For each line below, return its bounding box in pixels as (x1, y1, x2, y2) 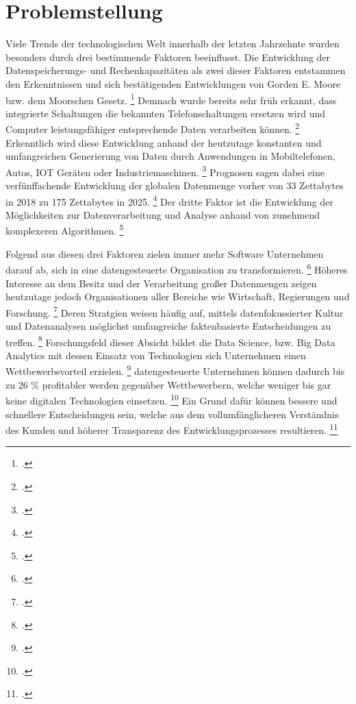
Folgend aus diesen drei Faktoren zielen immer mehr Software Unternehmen (5, 246, 324, 260)
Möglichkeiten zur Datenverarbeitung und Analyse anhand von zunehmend (5, 207, 320, 221)
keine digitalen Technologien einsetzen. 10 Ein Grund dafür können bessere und (5, 391, 338, 407)
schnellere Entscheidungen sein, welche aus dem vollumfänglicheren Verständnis (5, 406, 339, 421)
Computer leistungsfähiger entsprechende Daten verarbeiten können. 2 (5, 120, 300, 136)
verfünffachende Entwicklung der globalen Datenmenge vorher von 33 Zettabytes (5, 178, 344, 193)
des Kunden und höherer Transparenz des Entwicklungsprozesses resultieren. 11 (5, 421, 338, 437)
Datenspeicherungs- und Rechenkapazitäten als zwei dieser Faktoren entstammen (5, 63, 346, 77)
